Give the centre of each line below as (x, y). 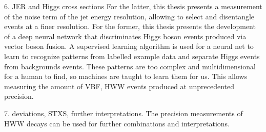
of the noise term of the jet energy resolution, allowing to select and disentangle (129, 16)
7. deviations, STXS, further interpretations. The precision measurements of (124, 113)
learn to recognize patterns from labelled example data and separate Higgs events (132, 56)
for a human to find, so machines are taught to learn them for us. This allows (126, 76)
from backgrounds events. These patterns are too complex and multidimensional (130, 66)
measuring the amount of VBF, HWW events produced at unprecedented (119, 86)
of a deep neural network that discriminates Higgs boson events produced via (125, 36)
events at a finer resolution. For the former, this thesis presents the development (130, 26)
